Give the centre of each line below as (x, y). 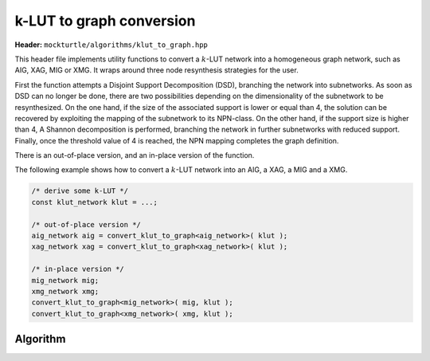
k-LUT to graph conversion (105, 21)
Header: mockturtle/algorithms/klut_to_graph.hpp (111, 45)
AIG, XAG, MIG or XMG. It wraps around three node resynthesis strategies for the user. (156, 70)
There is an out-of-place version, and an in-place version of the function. (135, 155)
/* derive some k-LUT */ (80, 191)
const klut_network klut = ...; (95, 202)
